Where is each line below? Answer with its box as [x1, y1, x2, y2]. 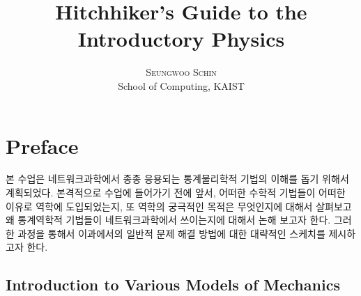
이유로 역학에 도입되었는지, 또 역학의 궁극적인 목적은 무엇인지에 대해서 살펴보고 [6, 198, 352, 213]
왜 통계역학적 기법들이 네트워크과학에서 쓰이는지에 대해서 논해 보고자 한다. [6, 212, 331, 227]
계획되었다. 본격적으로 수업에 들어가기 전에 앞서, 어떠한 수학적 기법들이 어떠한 [6, 185, 346, 200]
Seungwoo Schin [146, 65, 217, 79]
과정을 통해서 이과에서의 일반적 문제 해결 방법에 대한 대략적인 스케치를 [17, 226, 325, 240]
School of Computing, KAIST [118, 78, 245, 93]
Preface [6, 131, 79, 159]
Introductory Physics [77, 24, 285, 53]
